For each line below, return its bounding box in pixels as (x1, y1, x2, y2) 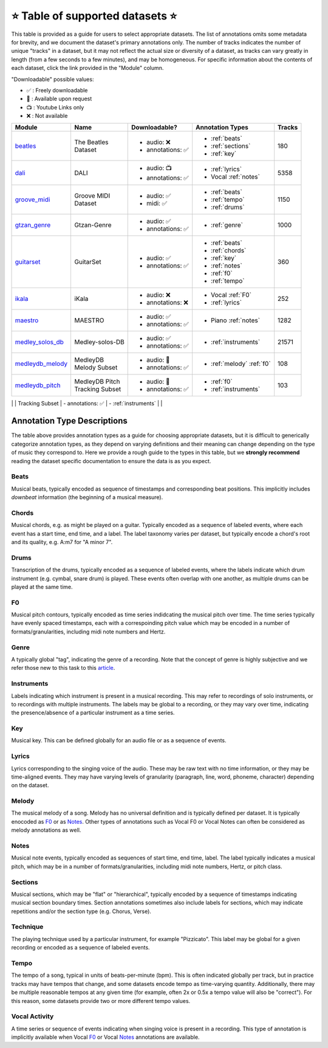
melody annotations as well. (11, 827, 81, 834)
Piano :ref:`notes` (210, 316, 261, 325)
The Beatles (74, 138, 109, 147)
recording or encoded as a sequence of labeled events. (11, 944, 150, 951)
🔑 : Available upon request (26, 95, 92, 103)
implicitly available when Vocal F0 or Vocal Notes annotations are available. (11, 1033, 200, 1041)
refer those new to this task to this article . (11, 664, 115, 672)
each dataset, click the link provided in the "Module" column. (11, 64, 164, 72)
